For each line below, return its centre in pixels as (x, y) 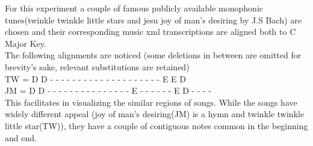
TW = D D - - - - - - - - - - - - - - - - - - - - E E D (95, 78)
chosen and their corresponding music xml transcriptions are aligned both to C (150, 32)
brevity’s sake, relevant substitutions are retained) (97, 66)
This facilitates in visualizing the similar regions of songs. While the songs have (151, 102)
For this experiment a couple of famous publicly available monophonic (134, 8)
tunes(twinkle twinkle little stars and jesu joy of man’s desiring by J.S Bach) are (153, 20)
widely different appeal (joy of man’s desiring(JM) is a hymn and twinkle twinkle (155, 114)
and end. (21, 137)
